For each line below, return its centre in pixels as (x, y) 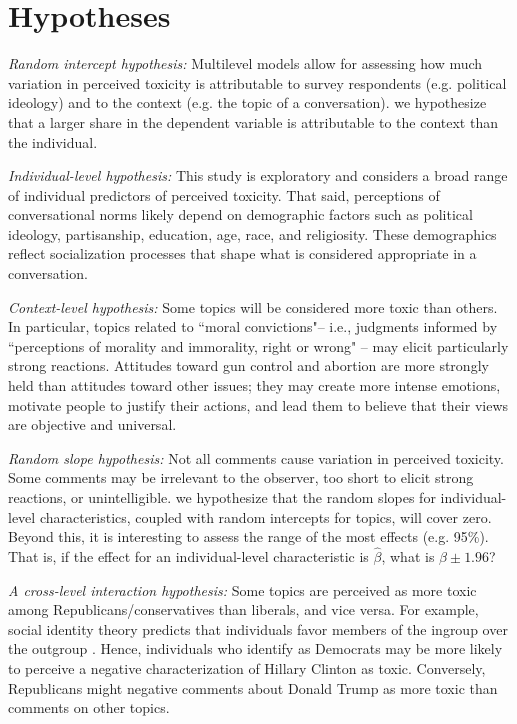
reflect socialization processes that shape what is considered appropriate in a (242, 253)
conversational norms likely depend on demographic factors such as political (240, 214)
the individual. (53, 141)
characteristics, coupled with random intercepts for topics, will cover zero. (265, 516)
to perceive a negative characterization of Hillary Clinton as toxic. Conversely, (247, 667)
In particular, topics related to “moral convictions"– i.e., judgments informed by (253, 326)
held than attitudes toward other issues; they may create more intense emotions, (254, 385)
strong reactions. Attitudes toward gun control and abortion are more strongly (248, 365)
